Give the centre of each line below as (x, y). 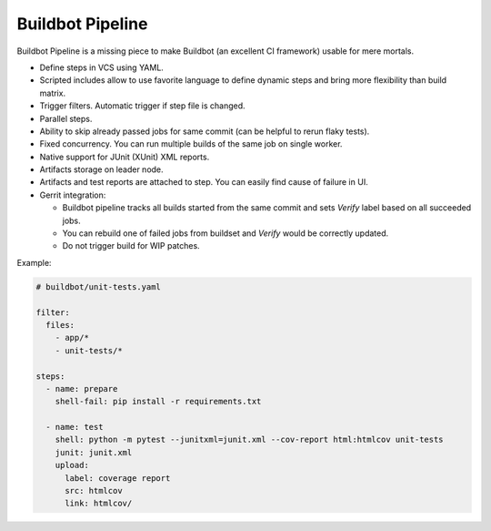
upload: (72, 465)
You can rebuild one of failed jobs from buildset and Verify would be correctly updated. (225, 233)
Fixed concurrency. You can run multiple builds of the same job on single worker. (191, 144)
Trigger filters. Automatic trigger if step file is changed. (142, 106)
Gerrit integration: (73, 195)
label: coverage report (118, 478)
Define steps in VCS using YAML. (101, 67)
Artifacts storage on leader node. (101, 169)
